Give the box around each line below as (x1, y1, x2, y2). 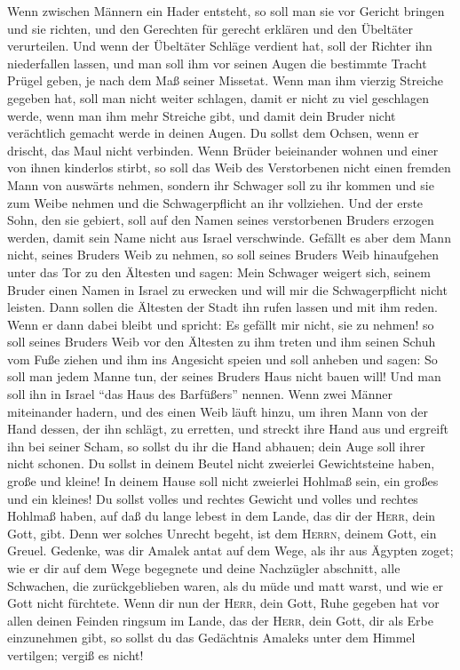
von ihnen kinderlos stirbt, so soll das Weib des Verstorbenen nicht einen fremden (7, 158, 451, 177)
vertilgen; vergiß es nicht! (7, 645, 144, 664)
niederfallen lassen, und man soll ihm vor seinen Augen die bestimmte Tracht (7, 53, 427, 72)
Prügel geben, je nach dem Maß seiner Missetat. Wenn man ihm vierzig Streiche (7, 71, 443, 90)
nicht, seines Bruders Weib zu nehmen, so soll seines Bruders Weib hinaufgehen (7, 245, 440, 264)
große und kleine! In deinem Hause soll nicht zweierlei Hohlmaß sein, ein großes (7, 472, 439, 491)
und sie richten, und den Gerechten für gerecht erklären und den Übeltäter (7, 19, 414, 37)
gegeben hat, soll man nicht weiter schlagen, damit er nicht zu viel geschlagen (7, 88, 430, 107)
